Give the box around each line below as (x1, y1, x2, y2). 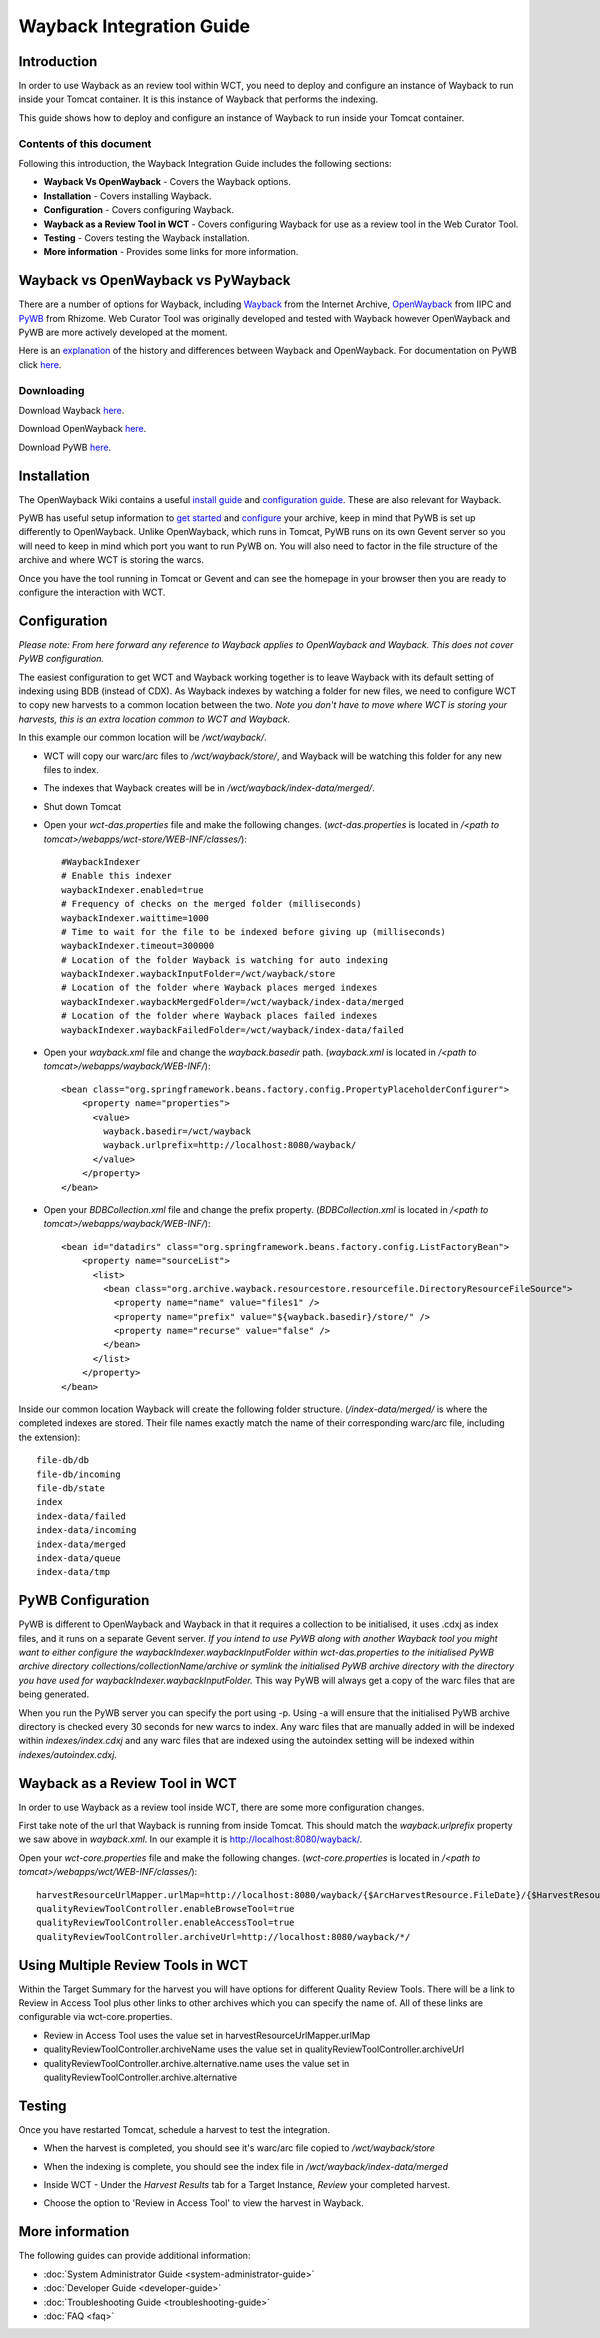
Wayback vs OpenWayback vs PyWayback (18, 272, 291, 289)
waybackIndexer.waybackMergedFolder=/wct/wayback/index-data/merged (61, 996, 404, 1007)
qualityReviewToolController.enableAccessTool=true (36, 1917, 295, 1929)
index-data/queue (36, 1552, 121, 1564)
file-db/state (36, 1482, 105, 1494)
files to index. (43, 764, 99, 775)
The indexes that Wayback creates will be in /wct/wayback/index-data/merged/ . (43, 782, 375, 794)
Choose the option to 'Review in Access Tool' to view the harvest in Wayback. (43, 2197, 365, 2209)
